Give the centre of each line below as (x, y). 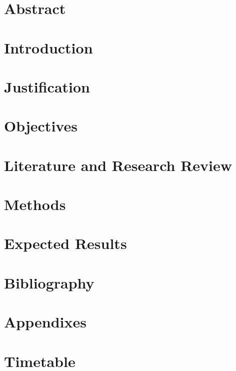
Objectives (41, 126)
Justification (47, 86)
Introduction (48, 47)
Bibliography (49, 282)
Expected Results (65, 243)
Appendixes (45, 322)
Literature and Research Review (118, 165)
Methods (35, 204)
